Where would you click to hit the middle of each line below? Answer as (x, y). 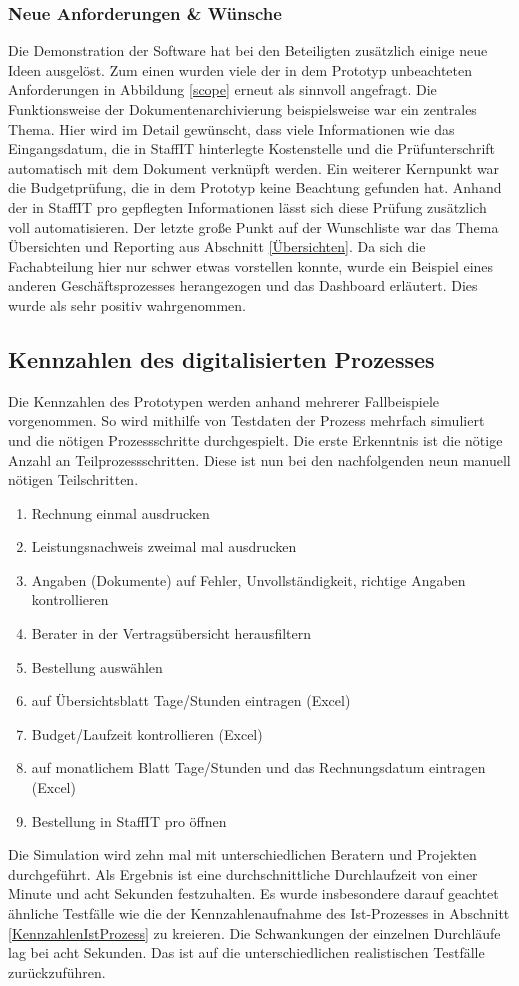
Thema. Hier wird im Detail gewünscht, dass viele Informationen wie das (231, 128)
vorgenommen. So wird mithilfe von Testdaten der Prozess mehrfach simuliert (246, 420)
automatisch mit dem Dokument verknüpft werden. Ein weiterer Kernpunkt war (254, 167)
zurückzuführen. (57, 971)
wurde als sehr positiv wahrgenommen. (127, 304)
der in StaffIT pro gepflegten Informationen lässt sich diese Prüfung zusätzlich (247, 206)
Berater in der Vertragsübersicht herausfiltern (171, 633)
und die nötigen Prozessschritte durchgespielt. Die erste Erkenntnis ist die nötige (255, 439)
